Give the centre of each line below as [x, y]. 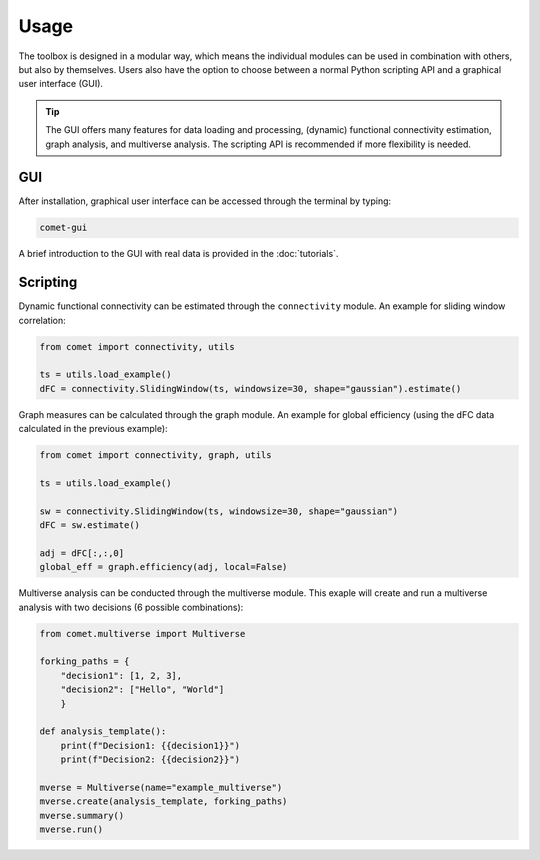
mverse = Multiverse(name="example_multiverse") [161, 787]
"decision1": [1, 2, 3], [121, 675]
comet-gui [63, 228]
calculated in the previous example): [93, 429]
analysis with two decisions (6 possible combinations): [131, 607]
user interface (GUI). [61, 84]
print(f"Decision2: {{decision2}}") [150, 759]
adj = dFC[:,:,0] [82, 553]
